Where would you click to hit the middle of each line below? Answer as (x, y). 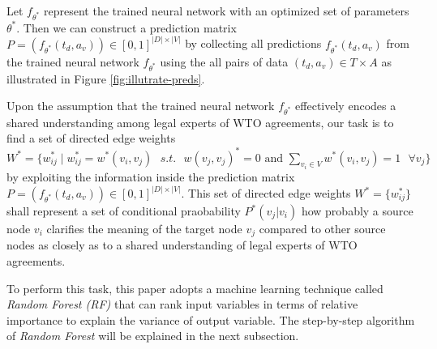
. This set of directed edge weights (266, 193)
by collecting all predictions (253, 43)
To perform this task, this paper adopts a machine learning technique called (195, 288)
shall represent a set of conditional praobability (124, 211)
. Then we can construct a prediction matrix (126, 27)
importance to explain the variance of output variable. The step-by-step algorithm (211, 319)
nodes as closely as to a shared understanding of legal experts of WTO (182, 245)
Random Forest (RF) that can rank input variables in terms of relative (182, 304)
